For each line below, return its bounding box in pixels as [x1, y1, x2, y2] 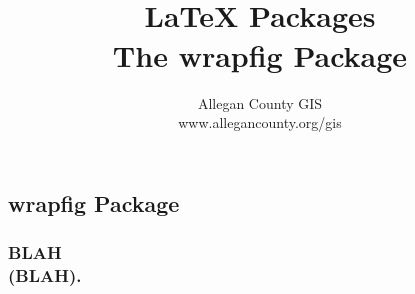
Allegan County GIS [197, 92, 323, 113]
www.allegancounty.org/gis [178, 112, 342, 133]
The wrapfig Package [112, 34, 408, 75]
